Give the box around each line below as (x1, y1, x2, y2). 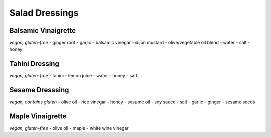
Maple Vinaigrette (9, 112, 67, 121)
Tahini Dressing (9, 60, 60, 68)
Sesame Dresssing (9, 86, 69, 94)
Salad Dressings (9, 7, 79, 18)
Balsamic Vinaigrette (9, 26, 76, 35)
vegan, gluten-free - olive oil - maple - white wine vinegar (9, 125, 129, 131)
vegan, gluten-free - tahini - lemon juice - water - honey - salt (9, 73, 138, 79)
